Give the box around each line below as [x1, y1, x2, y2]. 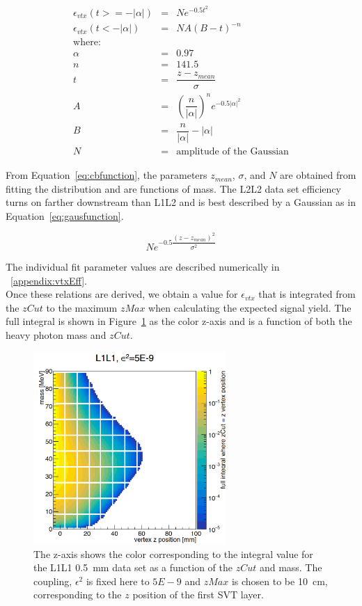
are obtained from [280, 168, 356, 182]
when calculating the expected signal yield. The [148, 300, 352, 314]
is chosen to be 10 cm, [231, 573, 328, 588]
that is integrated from [258, 287, 356, 301]
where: [73, 38, 101, 48]
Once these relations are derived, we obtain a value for [6, 287, 238, 301]
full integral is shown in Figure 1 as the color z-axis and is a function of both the [6, 314, 352, 328]
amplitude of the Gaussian [176, 147, 289, 157]
